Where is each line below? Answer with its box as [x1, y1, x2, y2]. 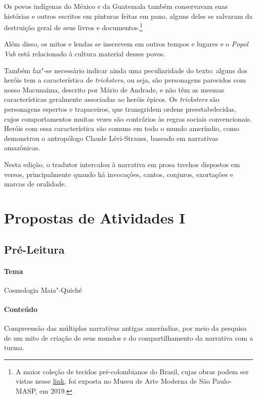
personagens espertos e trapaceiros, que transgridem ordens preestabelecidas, [4, 104, 236, 114]
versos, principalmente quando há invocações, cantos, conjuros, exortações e [4, 169, 233, 179]
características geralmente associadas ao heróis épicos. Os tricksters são [4, 94, 219, 104]
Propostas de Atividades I [4, 207, 185, 227]
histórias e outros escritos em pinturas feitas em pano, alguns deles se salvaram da [4, 10, 253, 21]
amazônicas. [4, 142, 41, 153]
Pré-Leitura [4, 241, 65, 257]
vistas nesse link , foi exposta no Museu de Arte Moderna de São [15, 376, 210, 386]
